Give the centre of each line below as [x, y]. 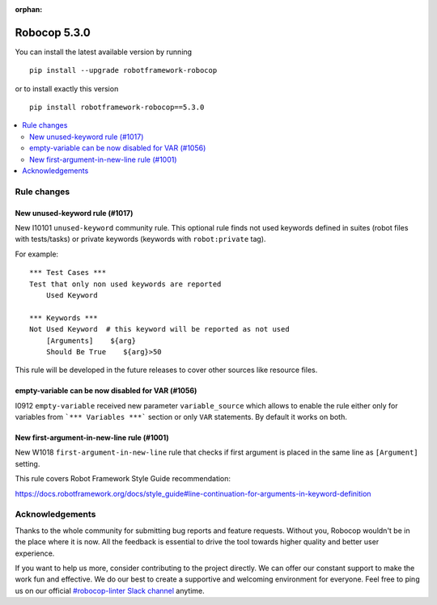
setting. [28, 463]
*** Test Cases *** [68, 273]
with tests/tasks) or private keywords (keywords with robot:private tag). [140, 239]
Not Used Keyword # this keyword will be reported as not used [160, 329]
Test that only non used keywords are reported [125, 284]
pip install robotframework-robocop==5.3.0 [117, 108]
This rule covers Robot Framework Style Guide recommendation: [123, 479]
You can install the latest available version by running [104, 52]
